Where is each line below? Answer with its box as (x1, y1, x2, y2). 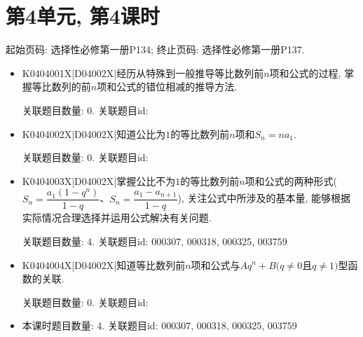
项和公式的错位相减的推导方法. (97, 79, 238, 94)
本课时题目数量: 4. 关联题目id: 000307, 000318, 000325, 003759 (22, 318, 297, 333)
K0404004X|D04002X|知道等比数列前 (22, 257, 186, 272)
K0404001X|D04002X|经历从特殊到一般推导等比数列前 (22, 65, 264, 80)
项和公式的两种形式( (245, 173, 338, 188)
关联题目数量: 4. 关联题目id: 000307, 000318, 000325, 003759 (22, 233, 287, 248)
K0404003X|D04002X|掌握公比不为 (22, 173, 176, 188)
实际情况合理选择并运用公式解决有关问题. (22, 210, 212, 225)
